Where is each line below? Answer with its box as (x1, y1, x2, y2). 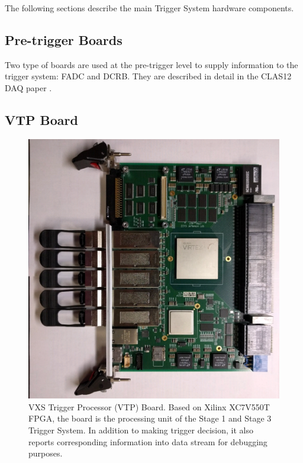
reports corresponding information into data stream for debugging (28, 435, 267, 448)
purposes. (28, 447, 63, 459)
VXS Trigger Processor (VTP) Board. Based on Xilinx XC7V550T (28, 400, 270, 413)
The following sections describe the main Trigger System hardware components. (5, 2, 294, 14)
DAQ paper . (5, 81, 52, 94)
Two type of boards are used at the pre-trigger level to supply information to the (5, 58, 298, 70)
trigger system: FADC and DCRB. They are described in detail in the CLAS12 (5, 70, 292, 82)
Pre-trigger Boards (5, 30, 123, 49)
